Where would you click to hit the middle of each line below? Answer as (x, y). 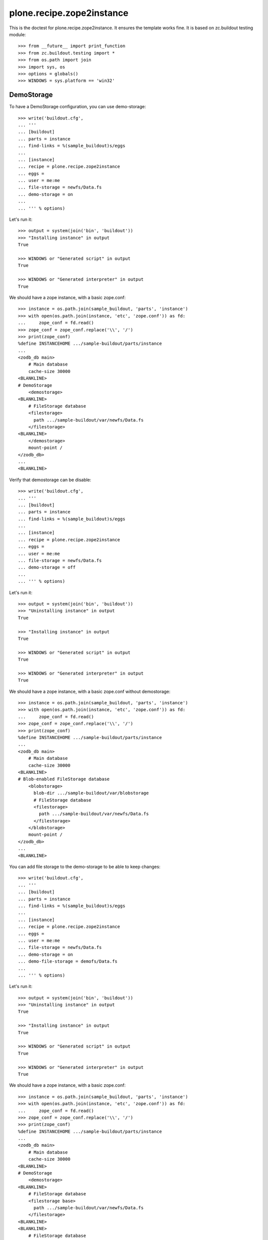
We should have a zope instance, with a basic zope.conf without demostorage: (90, 691)
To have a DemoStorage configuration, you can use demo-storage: (78, 107)
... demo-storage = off (47, 567)
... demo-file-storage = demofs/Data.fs (68, 961)
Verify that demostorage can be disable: (50, 480)
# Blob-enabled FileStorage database (64, 779)
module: (18, 34)
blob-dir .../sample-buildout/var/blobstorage (91, 793)
